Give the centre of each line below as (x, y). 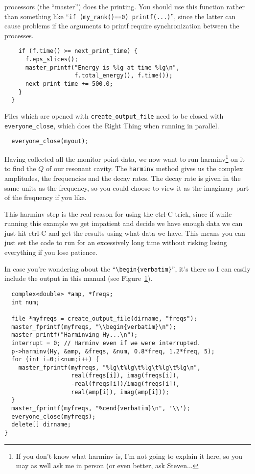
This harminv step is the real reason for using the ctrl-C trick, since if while (118, 213)
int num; (25, 302)
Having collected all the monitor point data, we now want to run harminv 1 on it (125, 158)
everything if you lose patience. (51, 252)
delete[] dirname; (41, 425)
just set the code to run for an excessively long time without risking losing (116, 242)
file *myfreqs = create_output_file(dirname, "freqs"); (104, 318)
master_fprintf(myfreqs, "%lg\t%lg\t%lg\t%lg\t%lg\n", (109, 367)
